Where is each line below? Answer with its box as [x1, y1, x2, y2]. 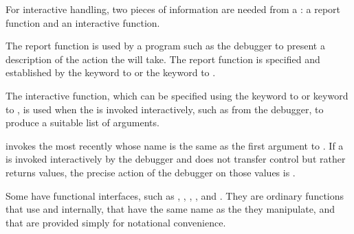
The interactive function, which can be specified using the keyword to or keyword [5, 88, 349, 102]
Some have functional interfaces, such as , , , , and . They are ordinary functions [5, 188, 344, 202]
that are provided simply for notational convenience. [5, 215, 226, 229]
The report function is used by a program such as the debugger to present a [5, 38, 325, 53]
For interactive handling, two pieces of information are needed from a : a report [5, 2, 341, 16]
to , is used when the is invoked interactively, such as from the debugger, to [5, 102, 324, 116]
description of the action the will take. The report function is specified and [5, 51, 320, 66]
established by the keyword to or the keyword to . [5, 65, 216, 80]
